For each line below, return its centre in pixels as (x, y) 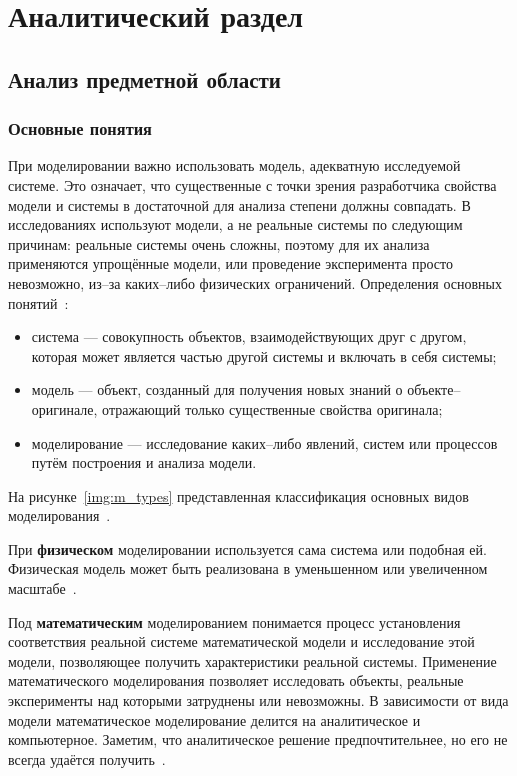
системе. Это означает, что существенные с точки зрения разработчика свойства (252, 184)
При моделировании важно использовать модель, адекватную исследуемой (234, 165)
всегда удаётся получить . (87, 758)
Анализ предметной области (144, 78)
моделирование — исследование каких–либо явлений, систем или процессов (264, 442)
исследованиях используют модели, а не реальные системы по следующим (235, 224)
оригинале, (64, 408)
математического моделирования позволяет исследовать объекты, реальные (236, 680)
